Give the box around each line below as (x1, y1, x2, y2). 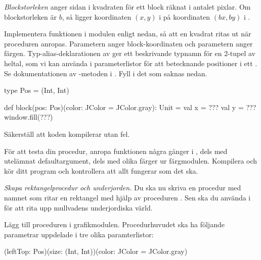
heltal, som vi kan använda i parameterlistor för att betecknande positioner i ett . (4, 58, 257, 68)
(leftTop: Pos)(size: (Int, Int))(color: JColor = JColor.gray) (4, 246, 188, 256)
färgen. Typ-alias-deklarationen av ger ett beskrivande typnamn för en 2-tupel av (4, 48, 255, 59)
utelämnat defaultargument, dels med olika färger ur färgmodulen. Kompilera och (4, 155, 257, 166)
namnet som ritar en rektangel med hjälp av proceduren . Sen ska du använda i (4, 192, 251, 202)
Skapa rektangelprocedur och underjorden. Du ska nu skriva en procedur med (4, 182, 241, 193)
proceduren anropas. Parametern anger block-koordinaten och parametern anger (4, 38, 253, 48)
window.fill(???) (4, 112, 53, 122)
